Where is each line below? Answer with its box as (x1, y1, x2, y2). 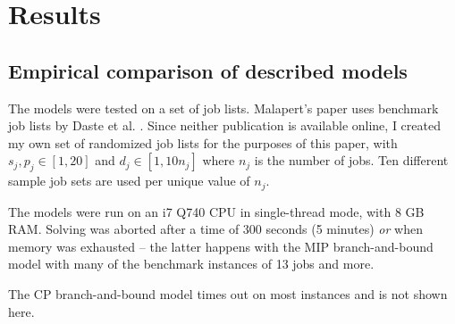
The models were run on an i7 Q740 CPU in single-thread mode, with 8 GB (8, 202, 425, 220)
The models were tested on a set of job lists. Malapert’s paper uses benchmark (8, 98, 439, 117)
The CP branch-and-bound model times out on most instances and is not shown (8, 284, 448, 303)
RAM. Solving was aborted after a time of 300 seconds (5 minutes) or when (8, 220, 423, 238)
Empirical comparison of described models (8, 56, 408, 84)
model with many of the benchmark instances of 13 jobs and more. (8, 254, 375, 273)
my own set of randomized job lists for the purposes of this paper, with (8, 133, 398, 152)
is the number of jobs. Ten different (254, 151, 449, 170)
